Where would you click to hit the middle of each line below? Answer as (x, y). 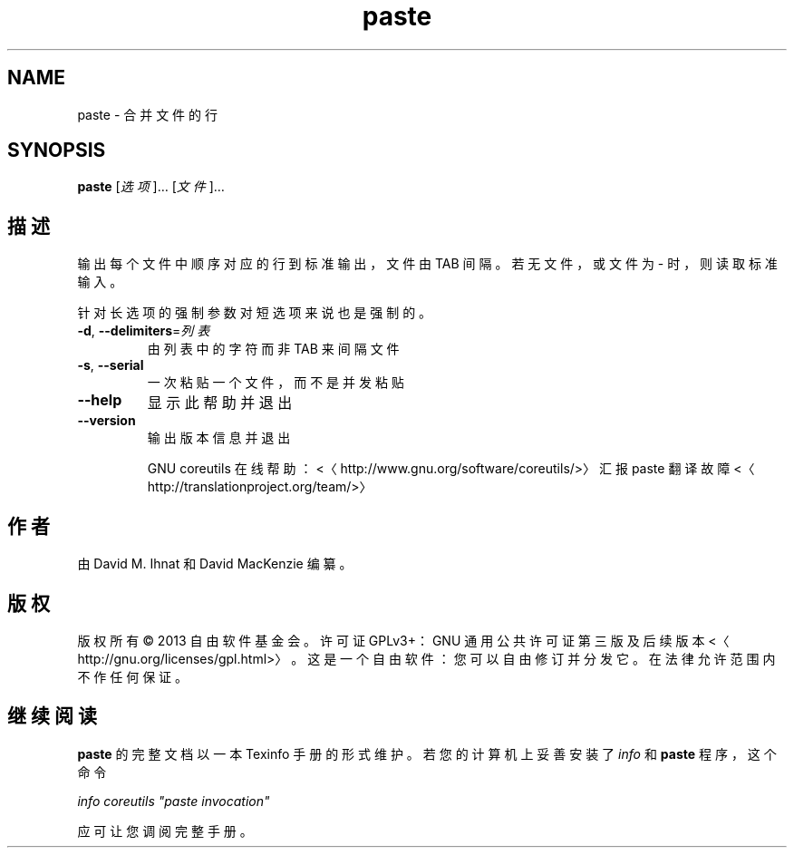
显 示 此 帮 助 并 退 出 (220, 403)
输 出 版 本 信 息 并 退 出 (219, 438)
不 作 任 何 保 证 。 (133, 676)
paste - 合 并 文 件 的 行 (147, 114)
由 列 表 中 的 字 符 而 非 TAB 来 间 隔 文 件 (273, 349)
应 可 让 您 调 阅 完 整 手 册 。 (165, 831)
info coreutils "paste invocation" (174, 801)
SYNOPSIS (57, 151)
